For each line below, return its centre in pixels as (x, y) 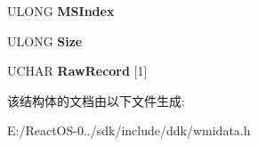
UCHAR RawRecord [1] (77, 71)
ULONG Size (45, 41)
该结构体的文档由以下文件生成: (96, 100)
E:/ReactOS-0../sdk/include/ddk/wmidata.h (129, 130)
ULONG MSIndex (61, 11)
